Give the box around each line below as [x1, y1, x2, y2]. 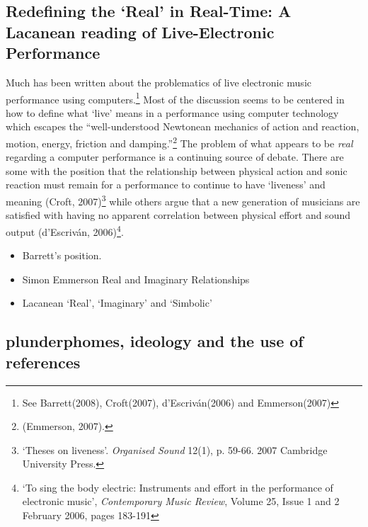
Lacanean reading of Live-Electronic [6, 21, 275, 42]
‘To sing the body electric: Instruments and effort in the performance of [22, 480, 333, 494]
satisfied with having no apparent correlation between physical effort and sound [6, 208, 350, 222]
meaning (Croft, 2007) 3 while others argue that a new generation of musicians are [6, 192, 360, 208]
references [6, 351, 81, 373]
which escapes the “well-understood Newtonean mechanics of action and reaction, [6, 119, 360, 134]
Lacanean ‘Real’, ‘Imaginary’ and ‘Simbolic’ [22, 295, 212, 310]
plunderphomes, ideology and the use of [6, 330, 304, 352]
